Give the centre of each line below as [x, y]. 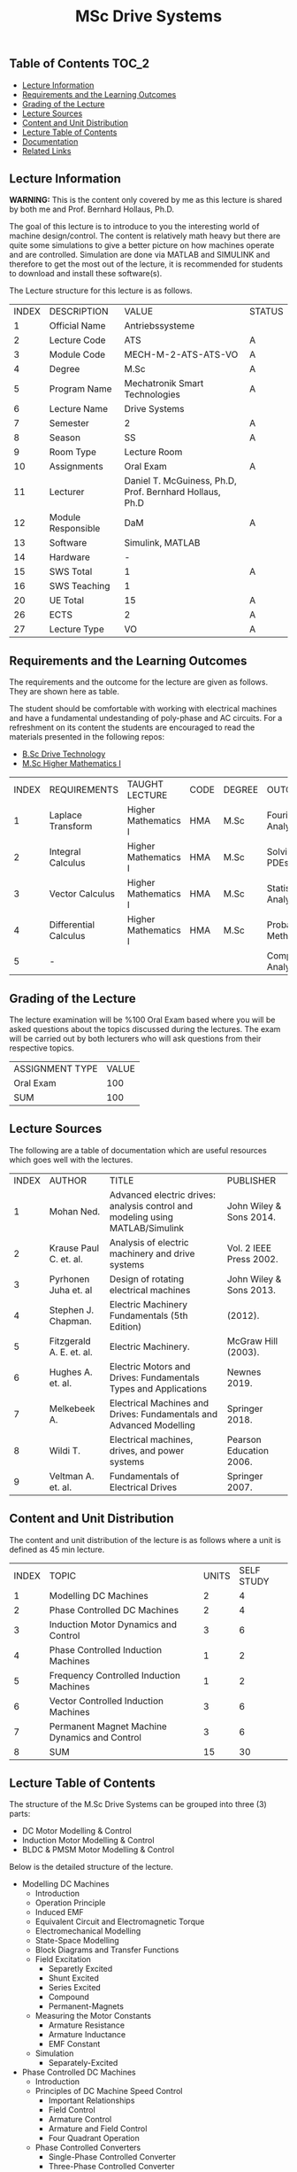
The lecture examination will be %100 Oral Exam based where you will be [142, 1020]
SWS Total [71, 571]
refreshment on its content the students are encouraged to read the [132, 727]
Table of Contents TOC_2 [80, 64]
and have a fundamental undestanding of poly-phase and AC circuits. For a [146, 718]
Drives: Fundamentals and [164, 1414]
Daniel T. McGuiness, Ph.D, [180, 481]
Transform [71, 826]
